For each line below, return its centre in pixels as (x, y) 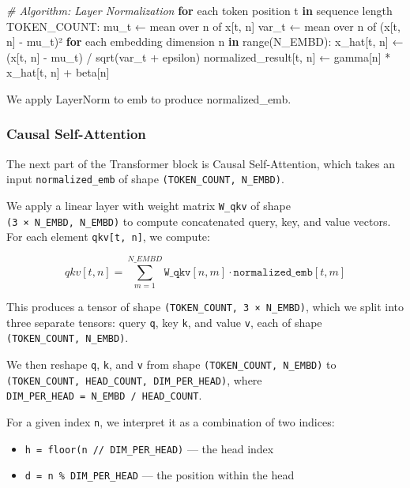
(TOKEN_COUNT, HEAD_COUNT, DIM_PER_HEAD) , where (134, 379)
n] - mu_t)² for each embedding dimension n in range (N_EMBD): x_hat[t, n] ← (205, 41)
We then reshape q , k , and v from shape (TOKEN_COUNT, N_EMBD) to (171, 364)
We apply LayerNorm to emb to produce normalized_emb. (149, 98)
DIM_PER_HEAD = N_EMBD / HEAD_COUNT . (104, 395)
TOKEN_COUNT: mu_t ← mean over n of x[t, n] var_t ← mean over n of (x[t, (203, 26)
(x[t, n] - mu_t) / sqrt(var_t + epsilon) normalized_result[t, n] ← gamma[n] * (199, 56)
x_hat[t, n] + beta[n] (58, 72)
